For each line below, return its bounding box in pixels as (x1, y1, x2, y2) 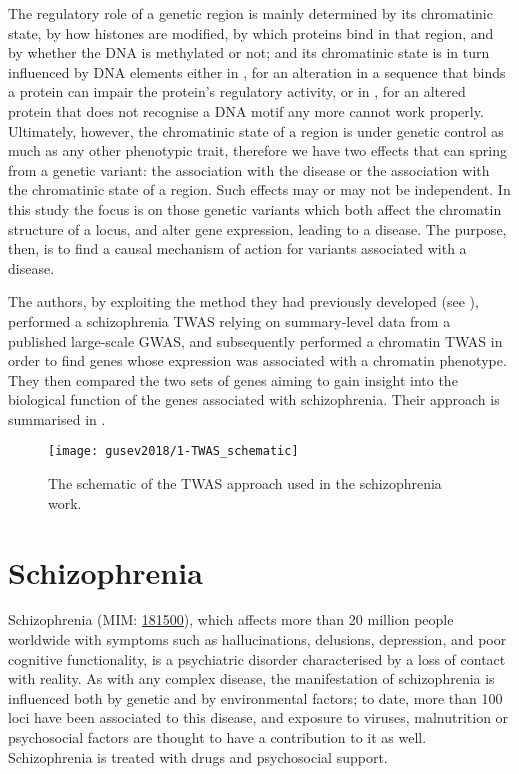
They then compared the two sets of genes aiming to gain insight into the (8, 369, 458, 390)
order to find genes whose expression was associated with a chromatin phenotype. (8, 350, 507, 371)
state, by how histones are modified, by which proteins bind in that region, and (8, 22, 494, 43)
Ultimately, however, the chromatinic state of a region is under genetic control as (8, 120, 504, 141)
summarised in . (8, 408, 106, 429)
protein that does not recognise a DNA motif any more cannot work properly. (8, 100, 484, 121)
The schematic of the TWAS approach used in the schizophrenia (48, 473, 442, 494)
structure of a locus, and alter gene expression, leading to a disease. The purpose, (8, 218, 507, 239)
